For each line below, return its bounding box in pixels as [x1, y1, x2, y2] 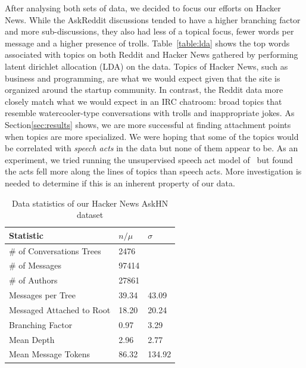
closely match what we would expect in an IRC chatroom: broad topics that [5, 95, 282, 107]
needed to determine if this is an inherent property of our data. [5, 176, 235, 189]
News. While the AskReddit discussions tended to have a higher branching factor [5, 13, 301, 26]
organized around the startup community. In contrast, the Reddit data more [5, 83, 283, 96]
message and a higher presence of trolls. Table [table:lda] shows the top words [5, 36, 290, 49]
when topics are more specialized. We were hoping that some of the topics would [5, 130, 299, 142]
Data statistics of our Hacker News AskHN [11, 197, 168, 209]
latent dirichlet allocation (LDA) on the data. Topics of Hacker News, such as [5, 60, 288, 72]
